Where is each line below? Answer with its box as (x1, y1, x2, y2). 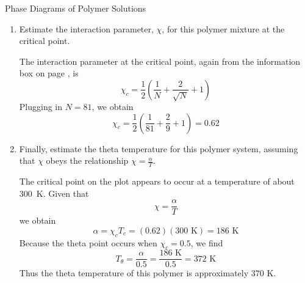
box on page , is (19, 67, 79, 79)
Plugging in (19, 100, 63, 112)
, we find (190, 236, 223, 249)
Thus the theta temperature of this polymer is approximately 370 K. (19, 266, 276, 279)
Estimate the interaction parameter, (19, 22, 154, 35)
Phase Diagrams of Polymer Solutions (5, 2, 146, 14)
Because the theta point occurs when (19, 236, 157, 249)
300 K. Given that (19, 186, 89, 199)
